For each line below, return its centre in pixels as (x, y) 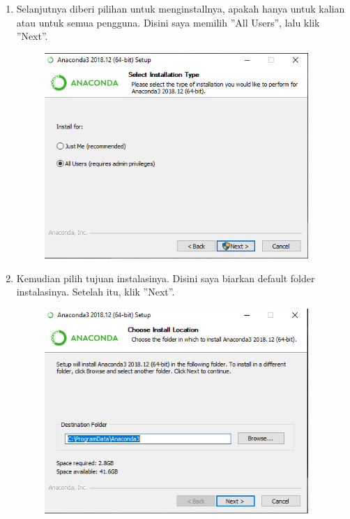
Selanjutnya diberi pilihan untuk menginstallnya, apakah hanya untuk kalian (181, 8)
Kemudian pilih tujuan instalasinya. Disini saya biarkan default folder (166, 278)
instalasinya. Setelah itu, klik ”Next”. (96, 292)
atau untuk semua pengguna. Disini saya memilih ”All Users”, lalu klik (168, 22)
